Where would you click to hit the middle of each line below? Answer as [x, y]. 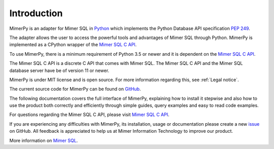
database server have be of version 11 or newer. [59, 70]
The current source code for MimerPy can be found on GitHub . [75, 89]
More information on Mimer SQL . [44, 140]
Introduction [36, 13]
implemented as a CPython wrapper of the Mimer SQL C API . [73, 45]
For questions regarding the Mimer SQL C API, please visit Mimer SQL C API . [89, 115]
